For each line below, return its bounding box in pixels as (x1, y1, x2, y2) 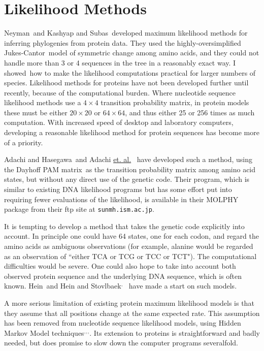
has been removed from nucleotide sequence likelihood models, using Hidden (4, 317, 241, 328)
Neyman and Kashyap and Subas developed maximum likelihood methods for (4, 27, 248, 38)
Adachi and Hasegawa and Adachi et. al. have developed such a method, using (4, 154, 253, 165)
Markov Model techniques (4, 327, 84, 338)
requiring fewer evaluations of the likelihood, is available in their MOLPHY (4, 194, 239, 204)
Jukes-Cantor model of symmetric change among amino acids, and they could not (4, 47, 259, 58)
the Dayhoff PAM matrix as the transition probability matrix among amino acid (4, 164, 256, 174)
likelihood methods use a (4, 97, 81, 108)
